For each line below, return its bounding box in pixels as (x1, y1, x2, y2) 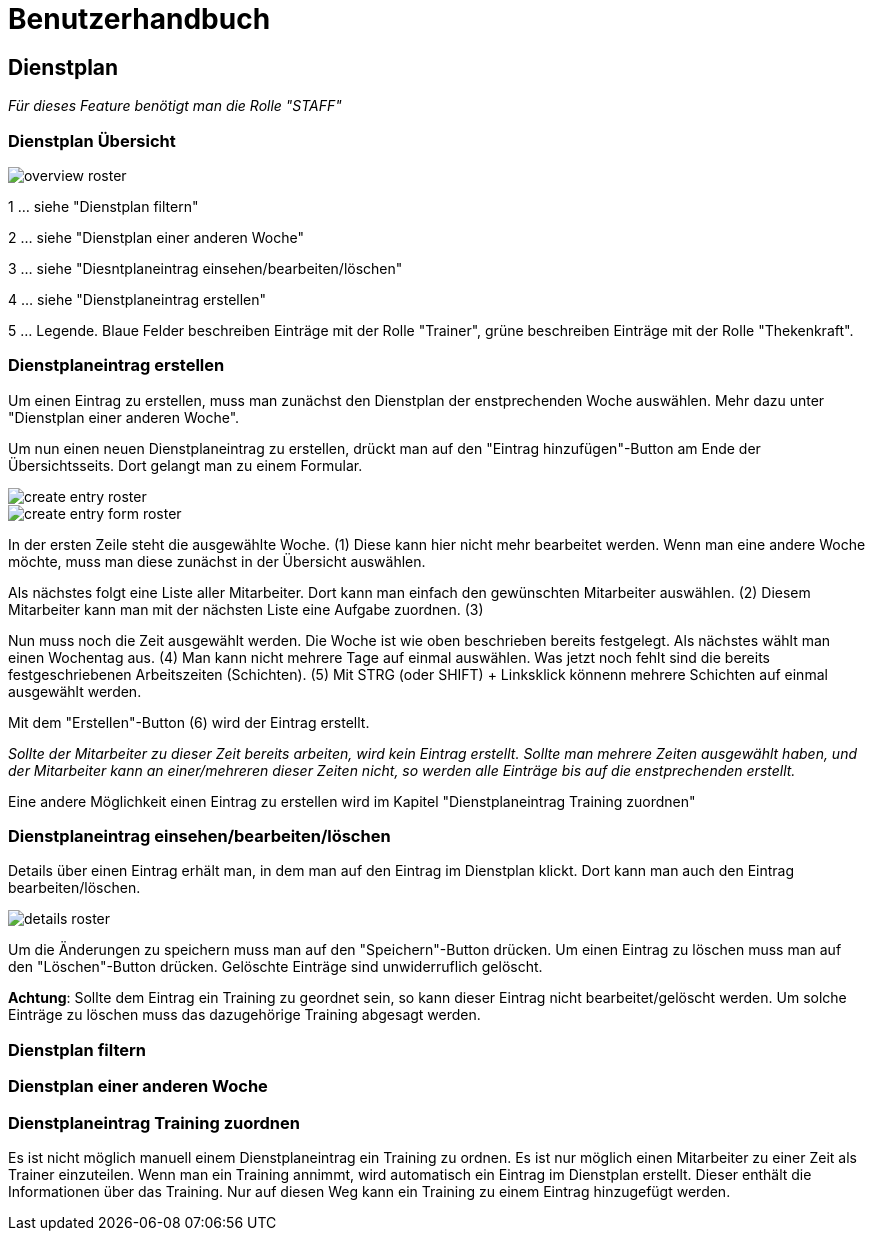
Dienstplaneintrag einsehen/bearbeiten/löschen (8, 826, 391, 847)
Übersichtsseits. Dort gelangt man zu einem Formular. (8, 456, 363, 474)
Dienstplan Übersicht (8, 130, 176, 151)
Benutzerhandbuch (8, 2, 271, 36)
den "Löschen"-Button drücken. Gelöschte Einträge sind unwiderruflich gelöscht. (8, 958, 543, 976)
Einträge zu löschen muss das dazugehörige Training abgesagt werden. (8, 1006, 481, 1024)
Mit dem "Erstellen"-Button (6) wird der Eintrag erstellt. (8, 713, 370, 731)
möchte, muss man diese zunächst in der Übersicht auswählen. (8, 552, 426, 570)
